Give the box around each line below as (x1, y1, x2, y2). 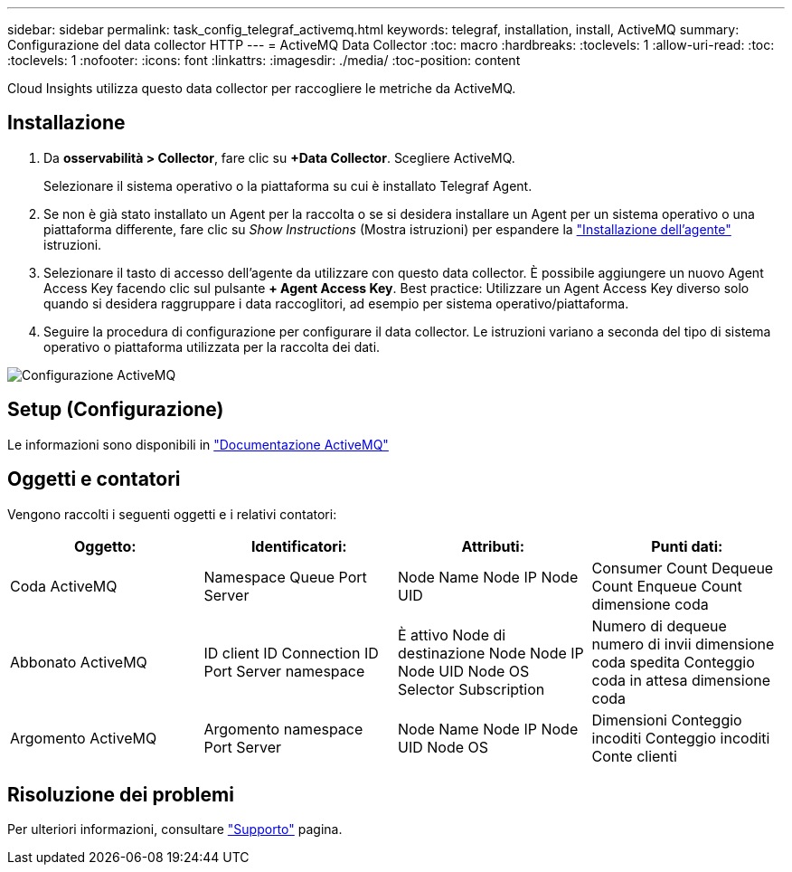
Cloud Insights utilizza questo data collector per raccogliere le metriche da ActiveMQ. (7, 81, 516, 96)
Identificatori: (250, 536, 347, 555)
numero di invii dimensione (591, 634, 775, 653)
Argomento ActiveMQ (10, 728, 157, 747)
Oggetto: (73, 536, 137, 555)
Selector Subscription (398, 679, 545, 698)
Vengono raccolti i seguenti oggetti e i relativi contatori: (7, 506, 337, 522)
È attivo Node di (398, 625, 506, 644)
